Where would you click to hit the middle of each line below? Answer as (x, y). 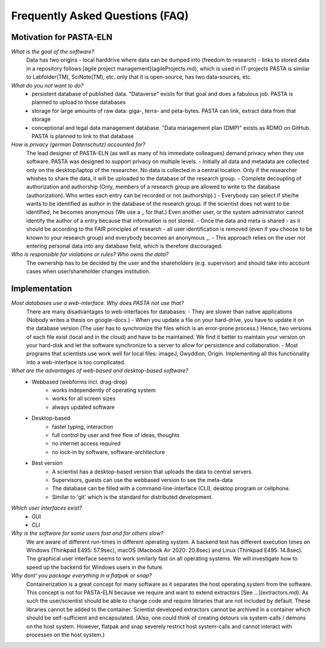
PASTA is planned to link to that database (83, 136)
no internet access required (86, 443)
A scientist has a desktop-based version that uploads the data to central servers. (152, 472)
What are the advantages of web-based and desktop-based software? (100, 371)
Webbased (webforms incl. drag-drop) (80, 382)
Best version (47, 463)
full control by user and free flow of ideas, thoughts (116, 435)
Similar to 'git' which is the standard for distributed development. (133, 497)
